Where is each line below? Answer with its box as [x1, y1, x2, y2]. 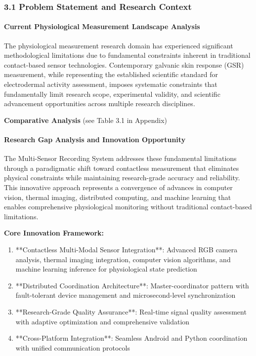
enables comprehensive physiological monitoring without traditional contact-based [4, 201, 252, 212]
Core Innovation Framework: [4, 228, 104, 238]
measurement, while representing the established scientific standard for [4, 69, 218, 79]
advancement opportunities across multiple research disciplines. [4, 98, 195, 109]
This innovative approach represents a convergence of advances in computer [4, 182, 233, 192]
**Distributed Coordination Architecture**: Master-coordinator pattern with [15, 280, 249, 290]
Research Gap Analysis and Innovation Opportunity [4, 134, 186, 144]
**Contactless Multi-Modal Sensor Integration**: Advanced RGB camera [15, 244, 238, 254]
